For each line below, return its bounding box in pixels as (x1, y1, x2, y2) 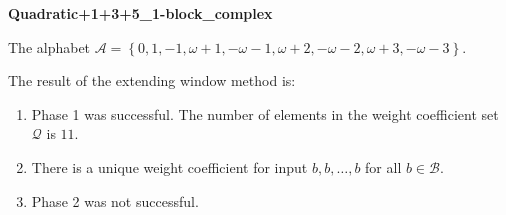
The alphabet (8, 36, 91, 57)
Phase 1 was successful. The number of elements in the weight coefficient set (31, 103, 499, 124)
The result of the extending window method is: (8, 70, 296, 91)
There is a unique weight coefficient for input (31, 156, 308, 177)
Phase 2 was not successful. (31, 190, 199, 211)
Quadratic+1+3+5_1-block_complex (8, 3, 273, 23)
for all (365, 156, 402, 177)
